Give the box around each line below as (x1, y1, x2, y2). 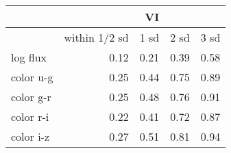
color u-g (11, 69, 53, 85)
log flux (11, 49, 47, 65)
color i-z (11, 128, 50, 144)
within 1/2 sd (64, 29, 129, 45)
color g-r (11, 89, 51, 105)
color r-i (11, 109, 49, 124)
